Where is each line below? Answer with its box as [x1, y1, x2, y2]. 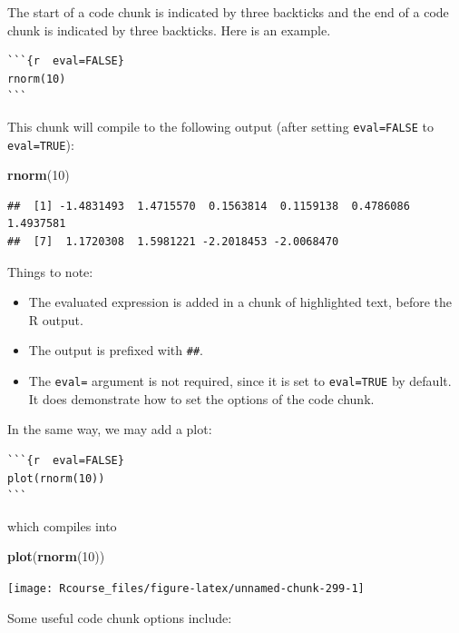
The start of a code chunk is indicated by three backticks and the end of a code [7, 3, 449, 21]
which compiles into [7, 516, 117, 535]
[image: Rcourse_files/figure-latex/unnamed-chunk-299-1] [7, 581, 365, 595]
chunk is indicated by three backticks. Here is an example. [7, 20, 331, 39]
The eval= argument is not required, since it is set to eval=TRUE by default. [28, 371, 452, 391]
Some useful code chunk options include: [7, 608, 232, 627]
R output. [28, 310, 83, 329]
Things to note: [7, 262, 93, 281]
